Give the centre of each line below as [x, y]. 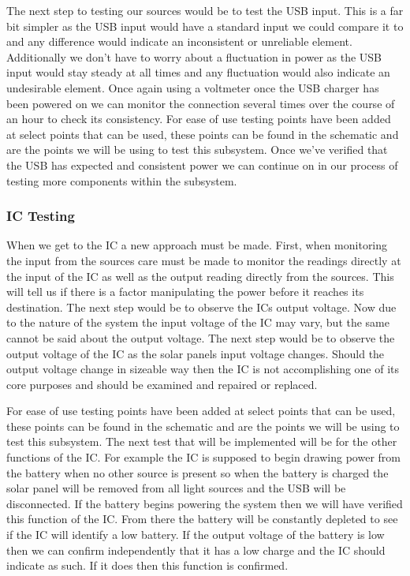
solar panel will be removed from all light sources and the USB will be [176, 488]
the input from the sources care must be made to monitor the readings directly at [204, 260]
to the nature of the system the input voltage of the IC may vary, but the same [198, 322]
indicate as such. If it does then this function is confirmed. [147, 565]
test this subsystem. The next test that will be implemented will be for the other [202, 441]
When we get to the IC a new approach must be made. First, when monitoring [197, 245]
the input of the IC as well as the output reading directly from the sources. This [200, 276]
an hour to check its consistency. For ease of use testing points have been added [199, 119]
